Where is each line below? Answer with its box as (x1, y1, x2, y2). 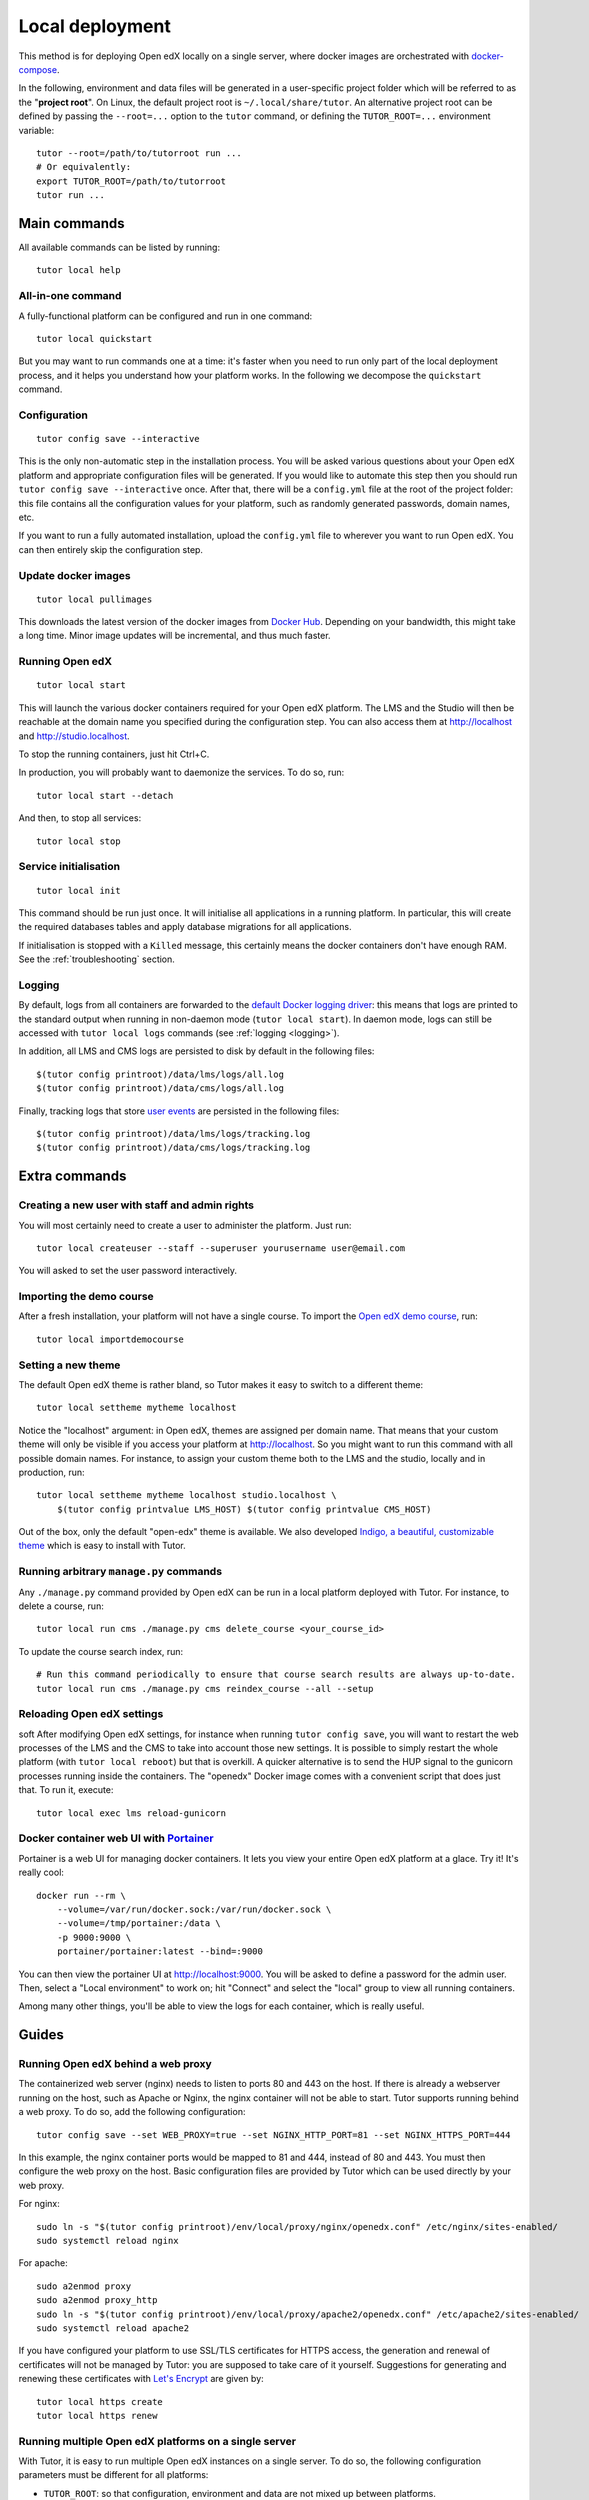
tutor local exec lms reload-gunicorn (36, 1807, 227, 1819)
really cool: (18, 1866, 65, 1879)
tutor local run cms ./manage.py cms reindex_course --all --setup (36, 1683, 374, 1694)
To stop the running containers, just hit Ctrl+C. (18, 748, 210, 760)
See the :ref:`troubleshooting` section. (18, 953, 175, 965)
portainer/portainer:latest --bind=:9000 (56, 1946, 264, 1957)
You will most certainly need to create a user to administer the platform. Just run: (18, 1219, 352, 1231)
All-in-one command (18, 289, 122, 303)
